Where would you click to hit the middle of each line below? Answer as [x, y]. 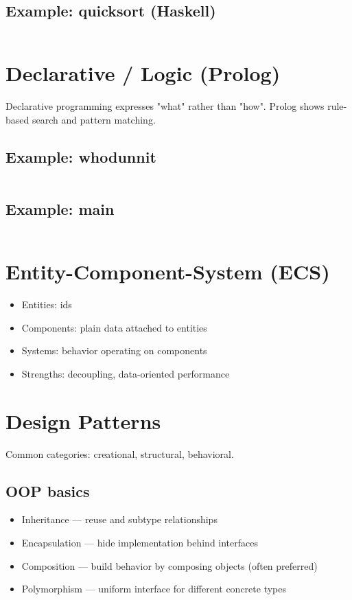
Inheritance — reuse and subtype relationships [119, 519]
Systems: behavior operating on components [114, 350]
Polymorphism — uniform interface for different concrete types [154, 589]
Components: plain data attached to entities [114, 327]
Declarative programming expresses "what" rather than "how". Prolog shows [165, 106]
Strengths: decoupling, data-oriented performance [126, 373]
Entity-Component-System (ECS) [168, 272]
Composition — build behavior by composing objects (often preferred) [169, 565]
